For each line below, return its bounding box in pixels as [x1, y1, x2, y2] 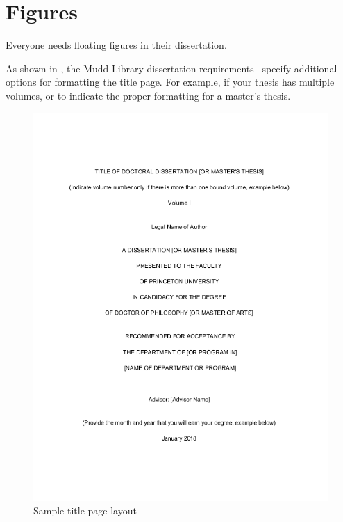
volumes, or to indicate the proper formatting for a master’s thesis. [6, 88, 291, 102]
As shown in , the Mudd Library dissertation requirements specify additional [6, 61, 337, 75]
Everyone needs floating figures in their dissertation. [6, 38, 227, 52]
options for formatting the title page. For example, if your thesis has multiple [6, 74, 335, 89]
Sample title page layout [33, 503, 137, 518]
